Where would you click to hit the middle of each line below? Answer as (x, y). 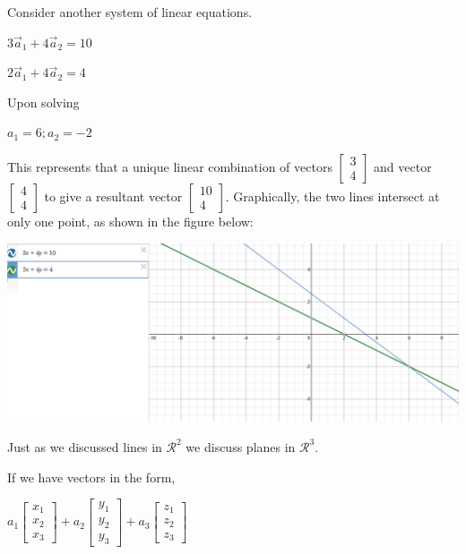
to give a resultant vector (113, 196)
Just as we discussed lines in (85, 446)
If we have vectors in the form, (91, 477)
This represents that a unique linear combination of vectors (170, 166)
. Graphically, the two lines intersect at (332, 196)
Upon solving (43, 102)
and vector (403, 166)
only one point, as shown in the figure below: (130, 221)
